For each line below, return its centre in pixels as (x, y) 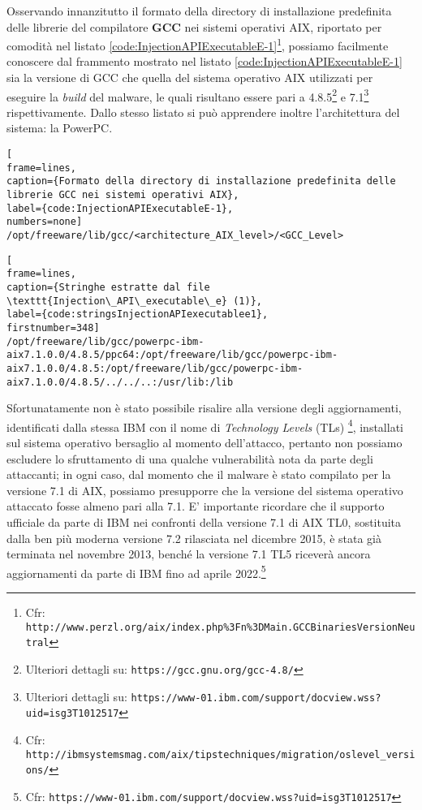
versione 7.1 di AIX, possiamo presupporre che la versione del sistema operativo (205, 490)
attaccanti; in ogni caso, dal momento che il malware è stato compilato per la (199, 474)
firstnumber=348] (53, 327)
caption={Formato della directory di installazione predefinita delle (201, 181)
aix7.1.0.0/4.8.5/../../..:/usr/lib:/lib (120, 382)
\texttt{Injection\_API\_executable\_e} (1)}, (134, 301)
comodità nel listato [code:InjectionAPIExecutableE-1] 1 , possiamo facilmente (198, 44)
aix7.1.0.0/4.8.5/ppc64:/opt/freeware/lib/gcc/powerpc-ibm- (172, 355)
